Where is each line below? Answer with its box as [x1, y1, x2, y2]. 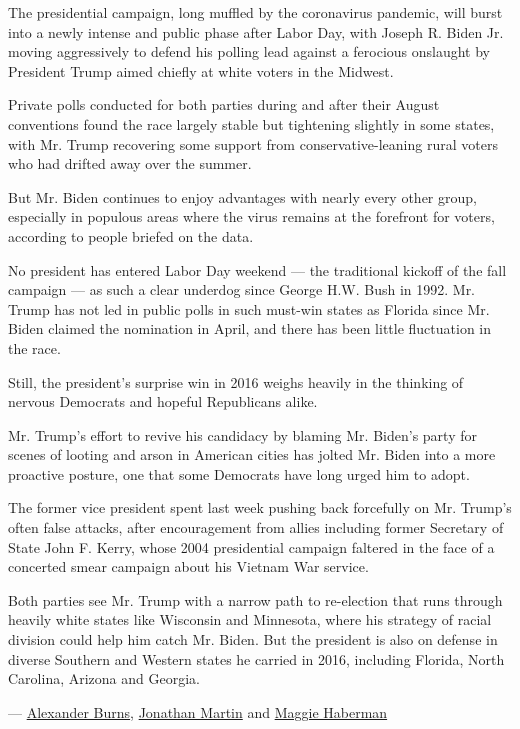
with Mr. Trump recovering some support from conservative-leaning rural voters [8, 133, 498, 154]
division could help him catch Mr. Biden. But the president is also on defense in [8, 629, 498, 650]
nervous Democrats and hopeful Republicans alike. [8, 391, 318, 412]
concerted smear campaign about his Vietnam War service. [8, 556, 369, 577]
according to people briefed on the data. [8, 225, 254, 246]
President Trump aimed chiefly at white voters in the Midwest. [8, 60, 394, 81]
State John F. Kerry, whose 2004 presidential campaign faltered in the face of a [8, 536, 495, 557]
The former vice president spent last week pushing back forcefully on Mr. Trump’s [8, 497, 512, 518]
